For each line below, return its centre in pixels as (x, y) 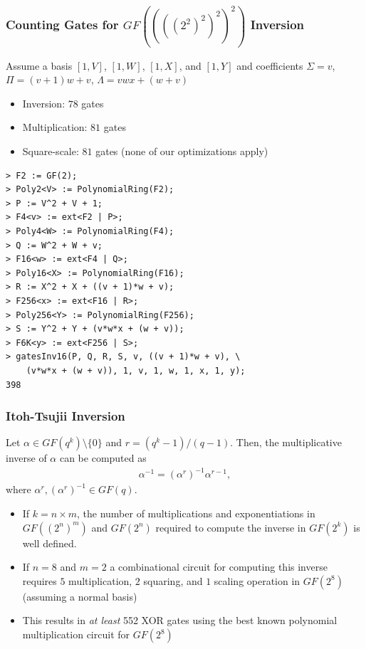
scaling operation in (257, 580)
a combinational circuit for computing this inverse (219, 567)
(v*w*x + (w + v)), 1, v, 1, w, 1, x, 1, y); (136, 370)
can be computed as (103, 458)
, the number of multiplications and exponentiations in (196, 513)
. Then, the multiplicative (286, 442)
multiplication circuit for (76, 634)
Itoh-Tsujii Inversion (66, 416)
